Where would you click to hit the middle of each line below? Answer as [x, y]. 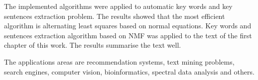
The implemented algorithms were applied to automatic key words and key [118, 6]
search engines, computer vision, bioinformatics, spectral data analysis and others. [129, 71]
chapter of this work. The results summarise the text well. [93, 45]
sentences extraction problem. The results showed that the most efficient [115, 16]
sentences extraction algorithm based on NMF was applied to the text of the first [128, 35]
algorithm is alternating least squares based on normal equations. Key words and [128, 26]
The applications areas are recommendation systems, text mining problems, [119, 61]
